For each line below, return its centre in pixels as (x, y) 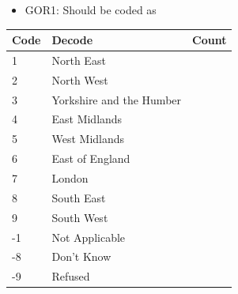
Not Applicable (89, 237)
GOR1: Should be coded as (91, 9)
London (70, 178)
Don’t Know (81, 256)
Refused (71, 276)
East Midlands (87, 119)
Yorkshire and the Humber (117, 99)
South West (80, 217)
